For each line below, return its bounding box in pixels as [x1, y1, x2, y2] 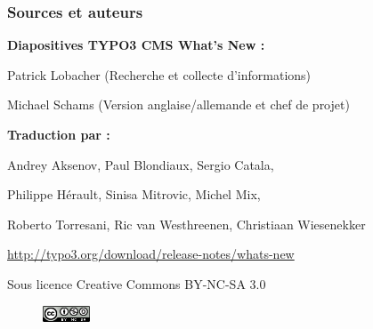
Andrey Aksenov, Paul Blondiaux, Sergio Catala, [7, 155, 274, 173]
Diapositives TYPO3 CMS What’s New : [7, 36, 265, 54]
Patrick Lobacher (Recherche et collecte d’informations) [7, 65, 312, 84]
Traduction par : [7, 125, 110, 143]
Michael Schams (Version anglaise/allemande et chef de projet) [7, 95, 350, 114]
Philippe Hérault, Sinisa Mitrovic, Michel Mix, [7, 185, 261, 204]
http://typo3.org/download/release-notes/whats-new [7, 245, 295, 263]
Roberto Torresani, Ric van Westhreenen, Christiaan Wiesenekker [7, 214, 366, 233]
